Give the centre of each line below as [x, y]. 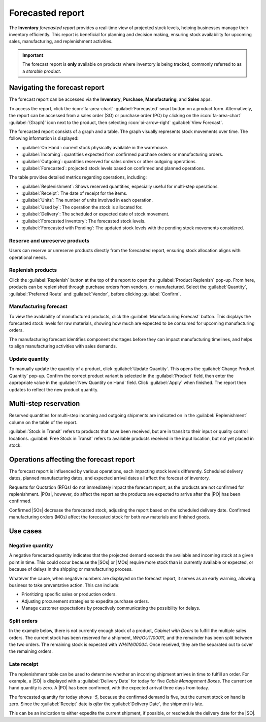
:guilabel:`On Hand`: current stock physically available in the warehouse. [95, 147]
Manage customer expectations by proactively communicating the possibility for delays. [111, 608]
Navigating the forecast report [57, 88]
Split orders [23, 621]
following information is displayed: [44, 138]
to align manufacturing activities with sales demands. [63, 346]
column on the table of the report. [43, 422]
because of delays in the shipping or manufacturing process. [71, 569]
